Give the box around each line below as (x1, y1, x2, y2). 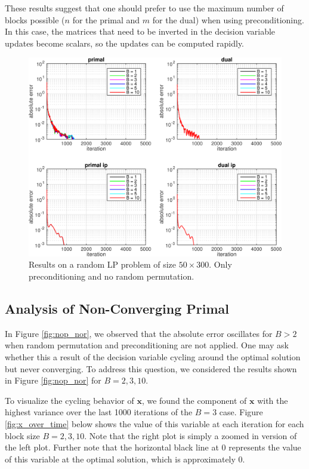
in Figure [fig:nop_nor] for (5, 374, 101, 387)
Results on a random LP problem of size (29, 258, 177, 271)
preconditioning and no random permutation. (29, 270, 194, 283)
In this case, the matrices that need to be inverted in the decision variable (5, 25, 276, 38)
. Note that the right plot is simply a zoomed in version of (84, 429, 297, 442)
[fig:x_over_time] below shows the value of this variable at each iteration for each (5, 418, 304, 430)
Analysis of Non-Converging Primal (5, 299, 229, 318)
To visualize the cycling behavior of (5, 394, 134, 406)
